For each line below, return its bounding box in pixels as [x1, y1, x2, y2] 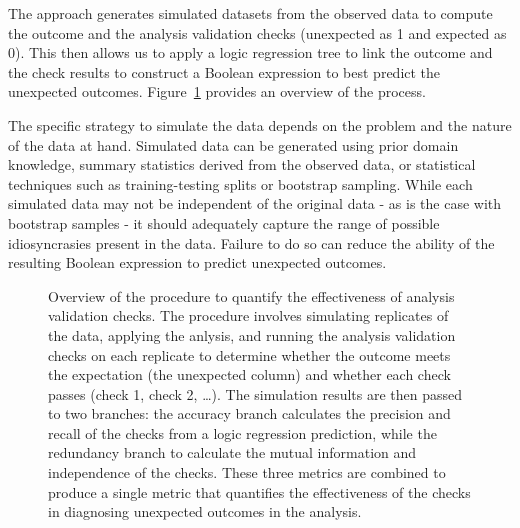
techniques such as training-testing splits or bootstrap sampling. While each [8, 173, 473, 194]
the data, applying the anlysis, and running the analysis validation [48, 324, 456, 345]
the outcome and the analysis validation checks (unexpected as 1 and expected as [8, 22, 507, 43]
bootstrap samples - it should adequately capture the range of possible [8, 212, 440, 233]
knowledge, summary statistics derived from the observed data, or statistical [8, 154, 476, 175]
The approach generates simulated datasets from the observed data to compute [8, 3, 493, 23]
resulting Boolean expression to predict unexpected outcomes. [8, 252, 387, 273]
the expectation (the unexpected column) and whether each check [48, 364, 451, 385]
